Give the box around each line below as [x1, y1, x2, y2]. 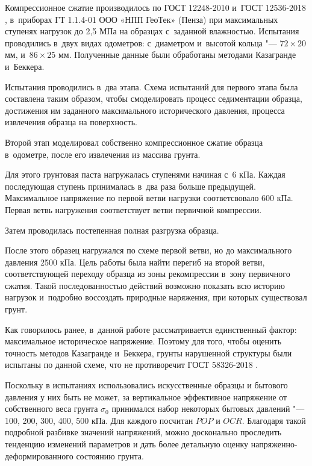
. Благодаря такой [242, 414, 306, 426]
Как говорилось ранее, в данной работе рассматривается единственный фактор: [5, 323, 297, 335]
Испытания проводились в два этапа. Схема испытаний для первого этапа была [5, 80, 298, 93]
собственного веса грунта [5, 402, 98, 415]
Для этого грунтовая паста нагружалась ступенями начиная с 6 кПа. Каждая [5, 168, 285, 181]
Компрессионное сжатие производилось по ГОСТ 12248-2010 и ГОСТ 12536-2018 [5, 1, 307, 13]
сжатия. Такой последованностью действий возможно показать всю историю [5, 279, 285, 291]
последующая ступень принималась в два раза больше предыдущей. [5, 179, 256, 192]
